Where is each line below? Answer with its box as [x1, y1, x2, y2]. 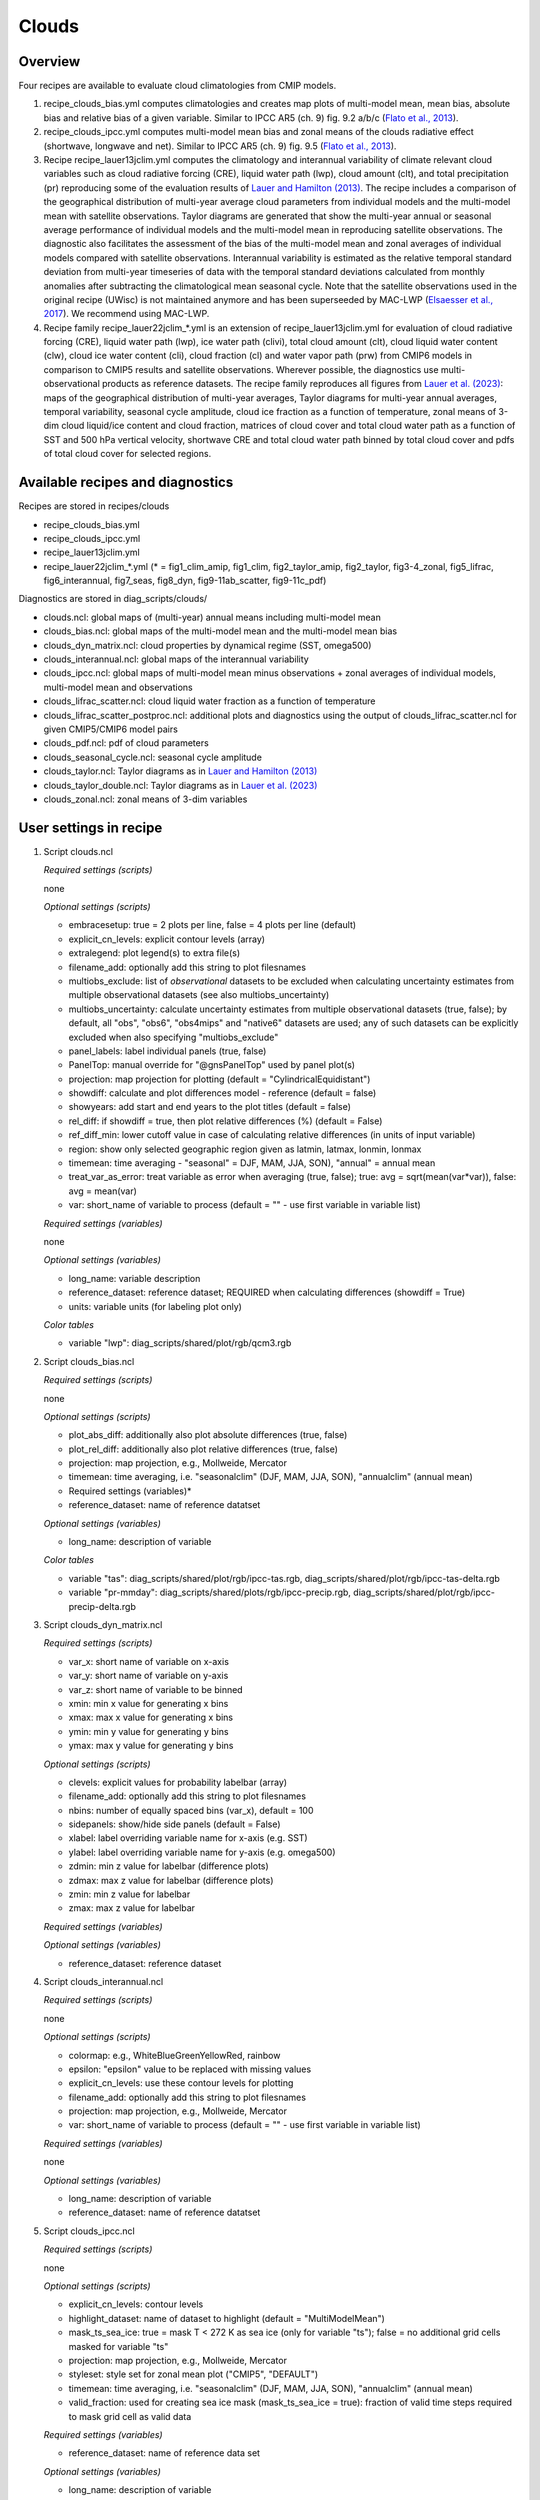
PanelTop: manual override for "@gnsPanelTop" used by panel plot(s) [68, 1059, 355, 1071]
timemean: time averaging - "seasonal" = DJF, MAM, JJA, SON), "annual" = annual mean [68, 1157, 436, 1169]
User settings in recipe [18, 819, 163, 836]
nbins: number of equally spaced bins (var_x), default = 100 [68, 1804, 314, 1816]
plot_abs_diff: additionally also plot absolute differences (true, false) [68, 1429, 348, 1441]
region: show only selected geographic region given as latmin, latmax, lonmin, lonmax [68, 1143, 422, 1155]
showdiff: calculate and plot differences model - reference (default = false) [68, 1087, 377, 1099]
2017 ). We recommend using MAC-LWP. [43, 308, 210, 320]
